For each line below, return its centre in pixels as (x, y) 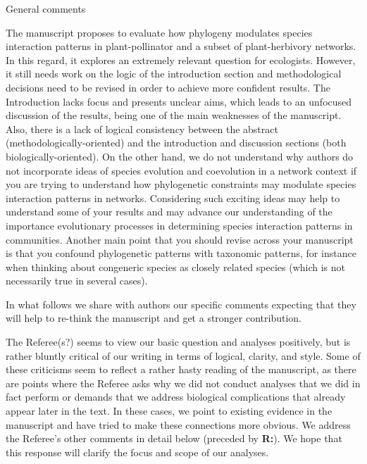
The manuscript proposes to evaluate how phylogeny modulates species (159, 32)
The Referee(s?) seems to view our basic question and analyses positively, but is (178, 342)
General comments (46, 8)
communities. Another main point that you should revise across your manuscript (180, 239)
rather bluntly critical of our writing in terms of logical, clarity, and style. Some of (183, 355)
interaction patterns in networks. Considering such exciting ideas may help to (173, 197)
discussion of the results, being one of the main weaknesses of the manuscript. (174, 115)
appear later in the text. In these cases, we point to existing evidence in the (169, 411)
